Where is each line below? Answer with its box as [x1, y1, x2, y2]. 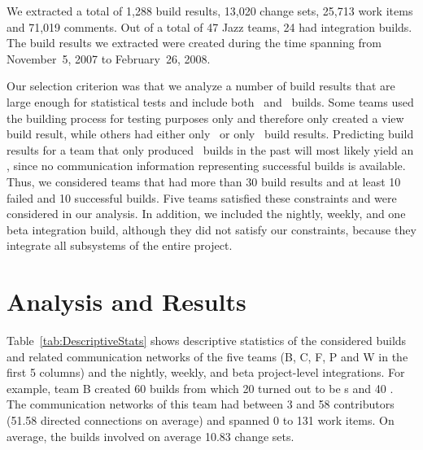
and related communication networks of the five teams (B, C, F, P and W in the [7, 347, 408, 365]
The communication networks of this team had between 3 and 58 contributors [7, 395, 395, 413]
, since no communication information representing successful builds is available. [7, 157, 406, 174]
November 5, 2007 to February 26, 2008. [7, 50, 211, 67]
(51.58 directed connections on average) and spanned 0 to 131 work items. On [7, 412, 395, 428]
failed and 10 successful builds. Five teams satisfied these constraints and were [7, 189, 397, 206]
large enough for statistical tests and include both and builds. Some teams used [7, 93, 414, 110]
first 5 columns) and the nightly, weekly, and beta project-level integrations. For [7, 364, 405, 381]
